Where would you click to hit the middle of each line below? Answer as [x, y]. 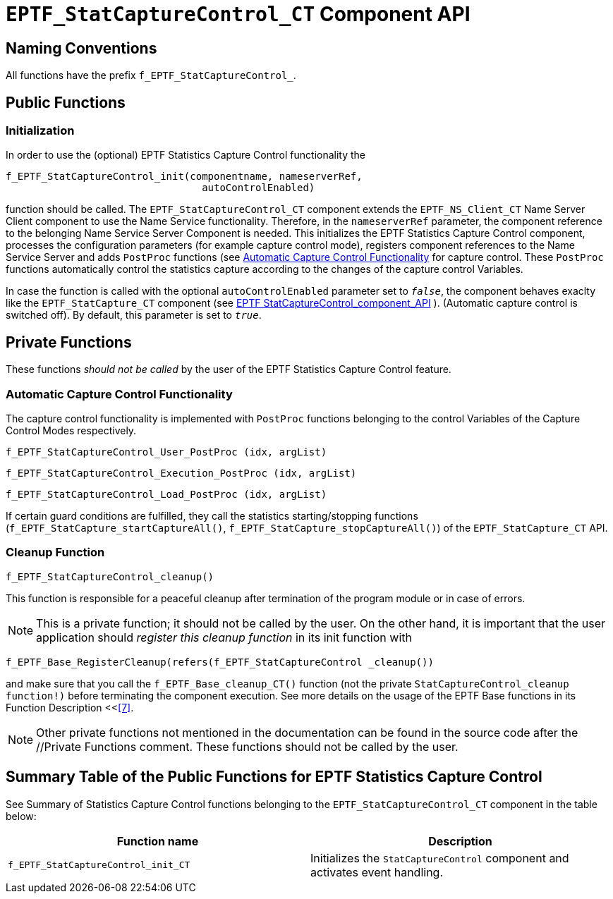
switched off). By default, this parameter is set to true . [134, 315]
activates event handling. [377, 872]
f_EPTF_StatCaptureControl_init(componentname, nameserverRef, [184, 177]
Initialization [40, 131]
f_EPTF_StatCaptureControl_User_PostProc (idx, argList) [166, 452]
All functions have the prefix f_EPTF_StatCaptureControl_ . [151, 75]
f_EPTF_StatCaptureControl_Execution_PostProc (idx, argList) [181, 473]
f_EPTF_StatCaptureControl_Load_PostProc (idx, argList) [166, 494]
